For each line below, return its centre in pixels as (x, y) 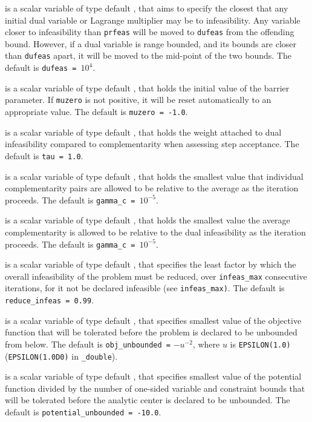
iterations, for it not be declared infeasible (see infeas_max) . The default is (145, 288)
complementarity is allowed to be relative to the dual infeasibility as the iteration (155, 232)
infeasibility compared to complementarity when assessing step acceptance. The (152, 144)
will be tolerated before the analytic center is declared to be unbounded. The (148, 400)
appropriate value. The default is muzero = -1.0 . (96, 111)
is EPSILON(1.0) (260, 344)
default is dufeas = (41, 68)
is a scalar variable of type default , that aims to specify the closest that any (147, 8)
